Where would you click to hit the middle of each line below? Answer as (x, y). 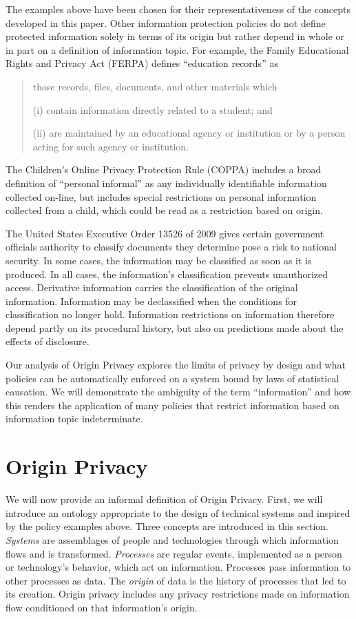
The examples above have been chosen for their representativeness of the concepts (178, 9)
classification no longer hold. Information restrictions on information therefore (170, 314)
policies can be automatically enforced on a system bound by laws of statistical (172, 378)
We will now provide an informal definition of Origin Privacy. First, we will (164, 499)
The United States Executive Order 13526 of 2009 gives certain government (165, 233)
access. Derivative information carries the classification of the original (152, 287)
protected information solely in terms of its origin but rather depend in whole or (175, 36)
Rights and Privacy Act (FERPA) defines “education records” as (142, 63)
